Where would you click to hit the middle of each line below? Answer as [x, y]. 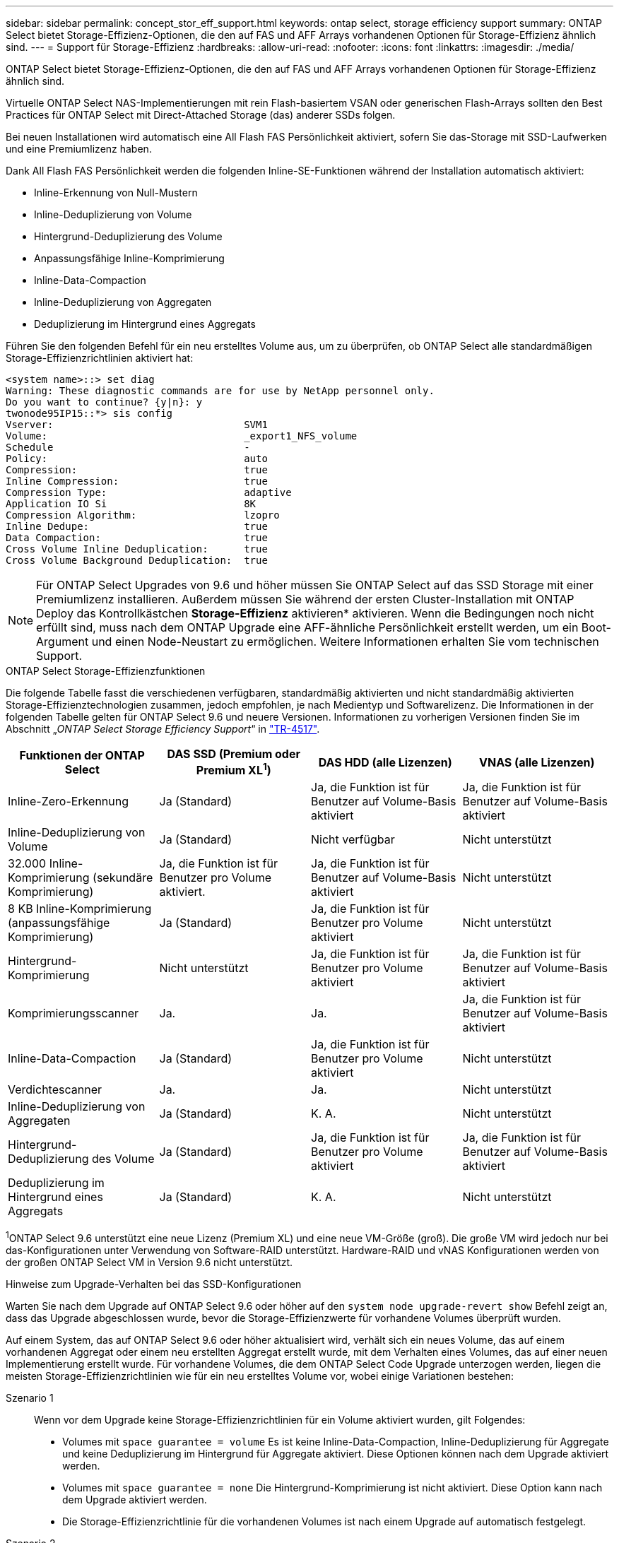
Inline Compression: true [137, 481]
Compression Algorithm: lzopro [143, 515]
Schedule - [128, 447]
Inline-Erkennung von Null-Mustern [116, 193]
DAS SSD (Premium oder [234, 754]
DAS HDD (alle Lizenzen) [385, 762]
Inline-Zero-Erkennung [69, 802]
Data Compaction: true [137, 538]
